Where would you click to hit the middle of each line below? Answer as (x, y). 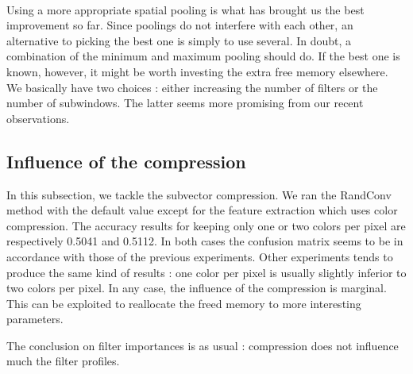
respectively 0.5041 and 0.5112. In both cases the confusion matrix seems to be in (205, 241)
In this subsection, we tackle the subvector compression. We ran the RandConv (199, 194)
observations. (38, 118)
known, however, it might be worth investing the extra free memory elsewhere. (197, 71)
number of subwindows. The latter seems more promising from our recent (185, 103)
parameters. (35, 319)
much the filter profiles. (63, 361)
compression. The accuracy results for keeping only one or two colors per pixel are (206, 225)
